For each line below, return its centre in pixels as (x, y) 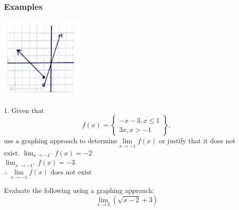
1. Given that (24, 111)
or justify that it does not (197, 141)
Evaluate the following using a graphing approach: (79, 190)
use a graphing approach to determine (61, 142)
